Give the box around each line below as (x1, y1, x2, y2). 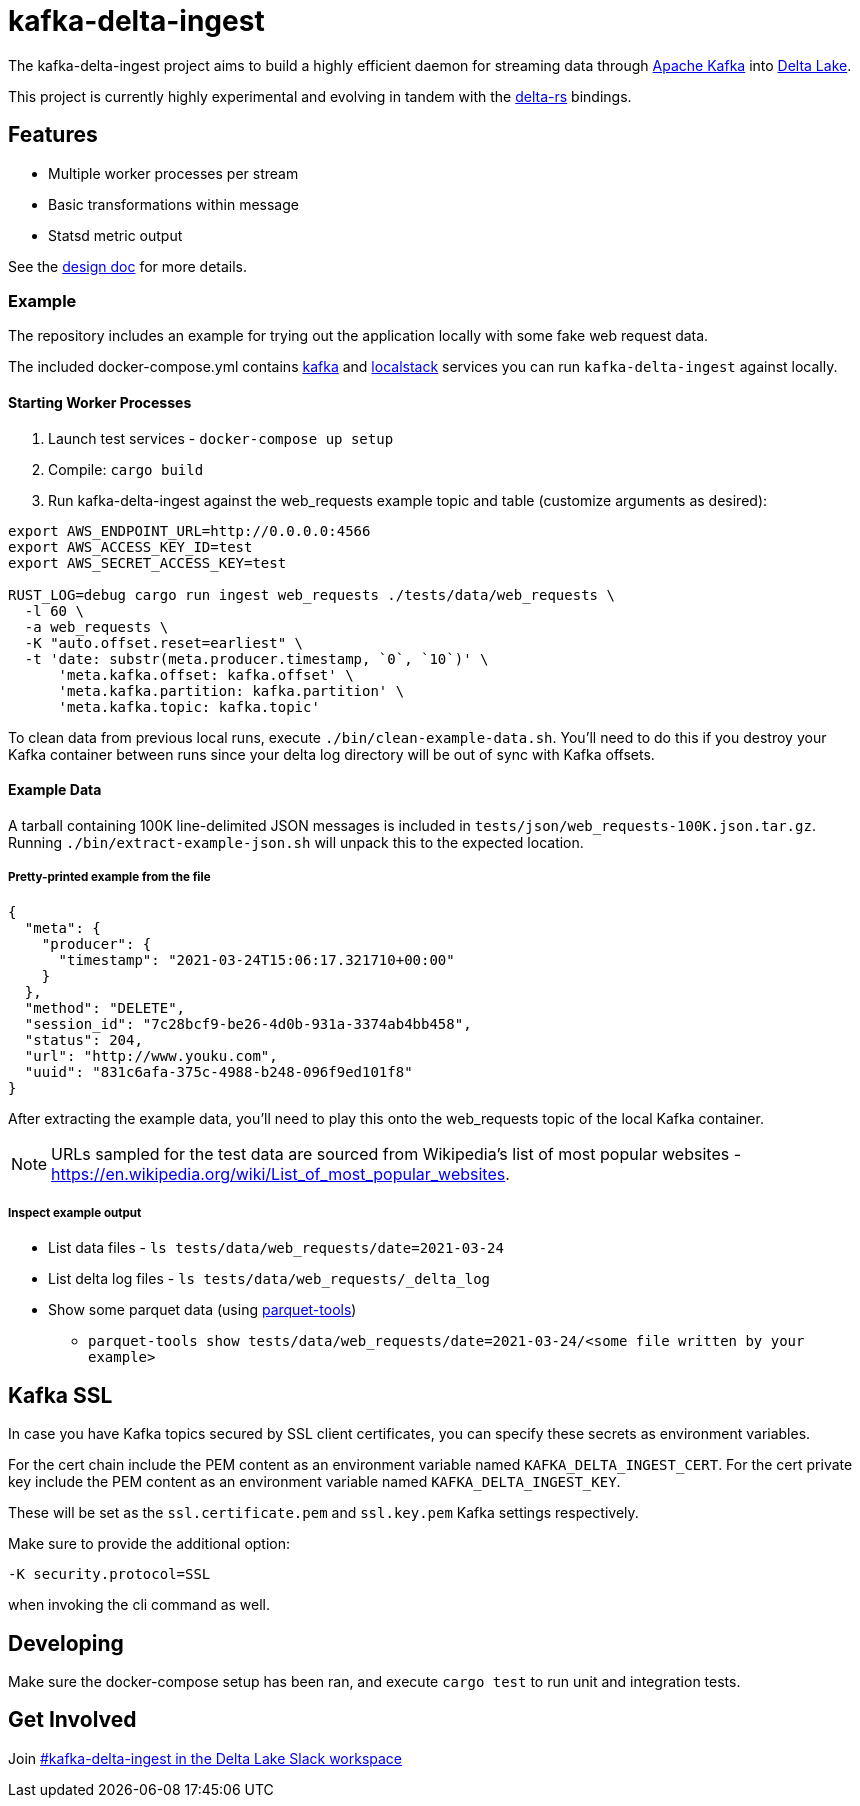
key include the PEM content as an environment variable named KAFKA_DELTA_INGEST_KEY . (8, 1473, 621, 1491)
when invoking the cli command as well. (8, 1596, 271, 1614)
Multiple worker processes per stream (48, 164, 299, 182)
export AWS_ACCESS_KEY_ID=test (8, 538, 253, 555)
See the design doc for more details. (8, 257, 248, 275)
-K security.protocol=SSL (8, 1566, 211, 1583)
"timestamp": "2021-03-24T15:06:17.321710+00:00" (58, 951, 455, 968)
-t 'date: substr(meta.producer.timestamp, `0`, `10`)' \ (24, 650, 489, 667)
